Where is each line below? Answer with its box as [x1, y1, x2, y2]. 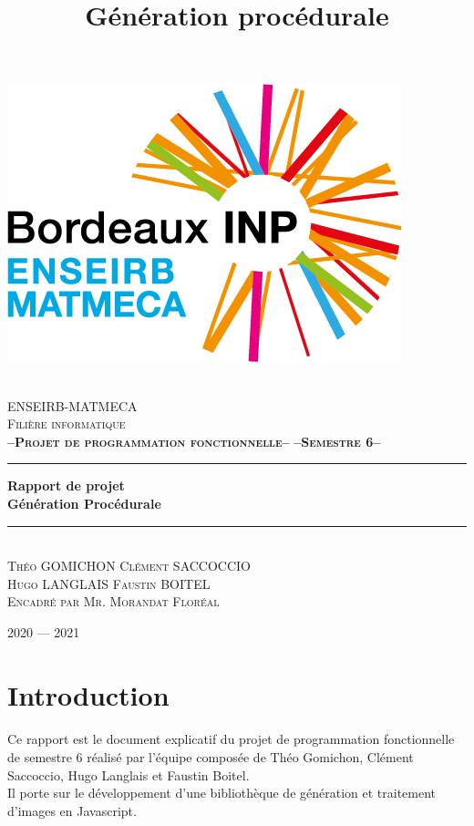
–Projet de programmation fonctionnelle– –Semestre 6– [7, 431, 381, 450]
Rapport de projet [7, 476, 125, 495]
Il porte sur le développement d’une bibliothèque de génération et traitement [7, 783, 437, 802]
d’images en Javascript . [7, 800, 137, 820]
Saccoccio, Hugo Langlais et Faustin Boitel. [7, 765, 250, 784]
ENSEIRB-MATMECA [7, 396, 138, 415]
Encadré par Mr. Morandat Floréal [7, 592, 220, 611]
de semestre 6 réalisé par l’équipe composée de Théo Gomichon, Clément [7, 748, 414, 767]
